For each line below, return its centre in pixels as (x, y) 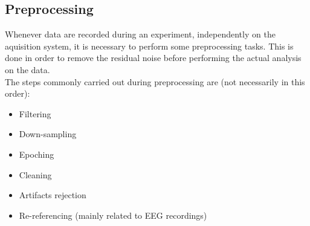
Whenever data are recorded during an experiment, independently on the (140, 34)
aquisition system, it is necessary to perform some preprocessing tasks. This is (149, 46)
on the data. (27, 69)
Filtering (35, 113)
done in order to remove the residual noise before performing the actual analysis (153, 58)
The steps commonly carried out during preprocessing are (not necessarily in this (155, 81)
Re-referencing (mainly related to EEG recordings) (113, 215)
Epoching (37, 154)
